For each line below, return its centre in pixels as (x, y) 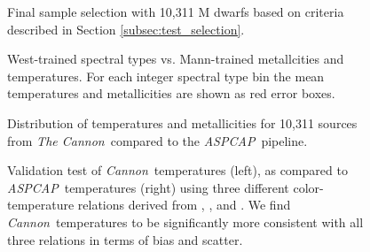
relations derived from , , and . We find (184, 205)
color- (308, 187)
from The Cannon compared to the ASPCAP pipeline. (157, 140)
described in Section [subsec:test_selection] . (126, 29)
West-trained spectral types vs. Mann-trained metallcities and (176, 59)
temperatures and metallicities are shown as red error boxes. (171, 93)
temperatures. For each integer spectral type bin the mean (166, 76)
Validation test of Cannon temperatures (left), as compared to (177, 170)
